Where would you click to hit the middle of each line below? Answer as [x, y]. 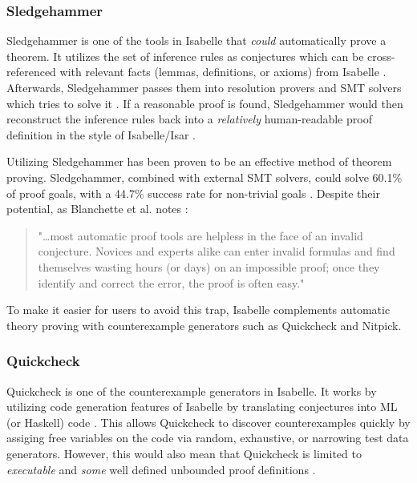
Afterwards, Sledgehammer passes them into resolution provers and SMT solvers [204, 87]
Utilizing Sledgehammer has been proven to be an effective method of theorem [199, 161]
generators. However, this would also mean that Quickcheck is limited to [184, 453]
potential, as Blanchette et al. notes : [97, 209]
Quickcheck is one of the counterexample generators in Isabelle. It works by [192, 390]
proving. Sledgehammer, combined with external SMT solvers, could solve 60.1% [204, 177]
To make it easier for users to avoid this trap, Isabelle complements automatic [198, 310]
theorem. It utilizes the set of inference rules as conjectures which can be [185, 56]
